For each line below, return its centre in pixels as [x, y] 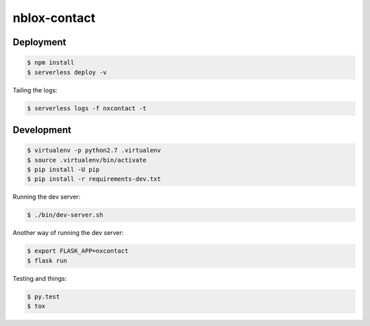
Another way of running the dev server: [68, 233]
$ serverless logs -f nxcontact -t [87, 108]
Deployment [39, 42]
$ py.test [44, 297]
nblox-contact [54, 18]
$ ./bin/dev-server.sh [65, 215]
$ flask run [47, 261]
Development [42, 130]
